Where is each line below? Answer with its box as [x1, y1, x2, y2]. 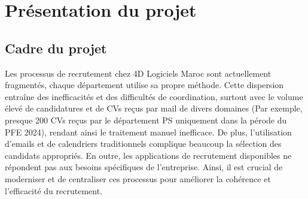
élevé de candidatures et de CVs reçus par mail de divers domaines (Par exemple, [5, 102, 303, 114]
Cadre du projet [5, 38, 107, 57]
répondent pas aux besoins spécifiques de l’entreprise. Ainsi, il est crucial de [5, 161, 283, 173]
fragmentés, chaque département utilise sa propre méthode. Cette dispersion [5, 79, 284, 91]
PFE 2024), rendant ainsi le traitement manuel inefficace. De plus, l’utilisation [5, 125, 292, 138]
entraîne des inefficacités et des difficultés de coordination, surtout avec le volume [5, 90, 303, 102]
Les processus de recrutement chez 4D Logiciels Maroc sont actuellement [5, 67, 272, 79]
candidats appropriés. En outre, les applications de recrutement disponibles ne [5, 149, 292, 161]
